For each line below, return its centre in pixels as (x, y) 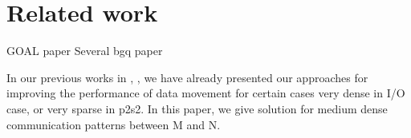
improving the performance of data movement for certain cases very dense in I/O (206, 93)
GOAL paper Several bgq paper (85, 51)
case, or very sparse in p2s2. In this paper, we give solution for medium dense (197, 108)
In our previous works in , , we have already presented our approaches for (187, 77)
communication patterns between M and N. (114, 124)
